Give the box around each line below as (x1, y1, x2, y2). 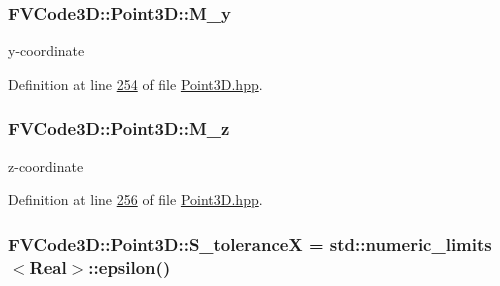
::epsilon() (88, 254, 171, 279)
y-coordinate (8, 40, 85, 61)
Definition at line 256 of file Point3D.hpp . (8, 189, 263, 210)
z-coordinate (8, 155, 84, 176)
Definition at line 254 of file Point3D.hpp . (8, 73, 263, 94)
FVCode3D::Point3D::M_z (8, 116, 230, 141)
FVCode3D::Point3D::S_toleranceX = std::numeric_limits (8, 231, 492, 256)
